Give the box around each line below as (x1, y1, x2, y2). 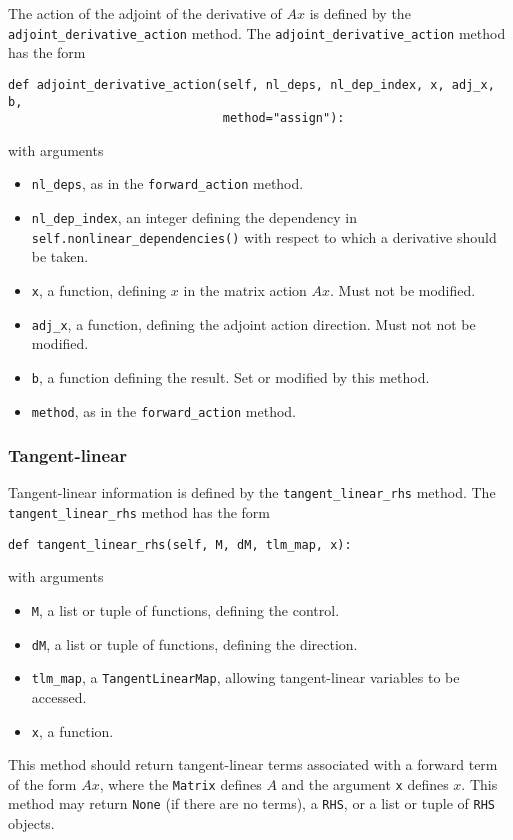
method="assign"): (222, 111, 345, 126)
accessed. (31, 686, 87, 707)
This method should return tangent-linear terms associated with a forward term (8, 754, 498, 775)
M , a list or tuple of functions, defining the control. (31, 599, 340, 620)
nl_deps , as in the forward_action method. (31, 173, 304, 194)
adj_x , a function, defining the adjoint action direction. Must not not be (31, 313, 476, 334)
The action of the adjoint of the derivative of (8, 3, 282, 23)
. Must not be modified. (330, 279, 476, 300)
